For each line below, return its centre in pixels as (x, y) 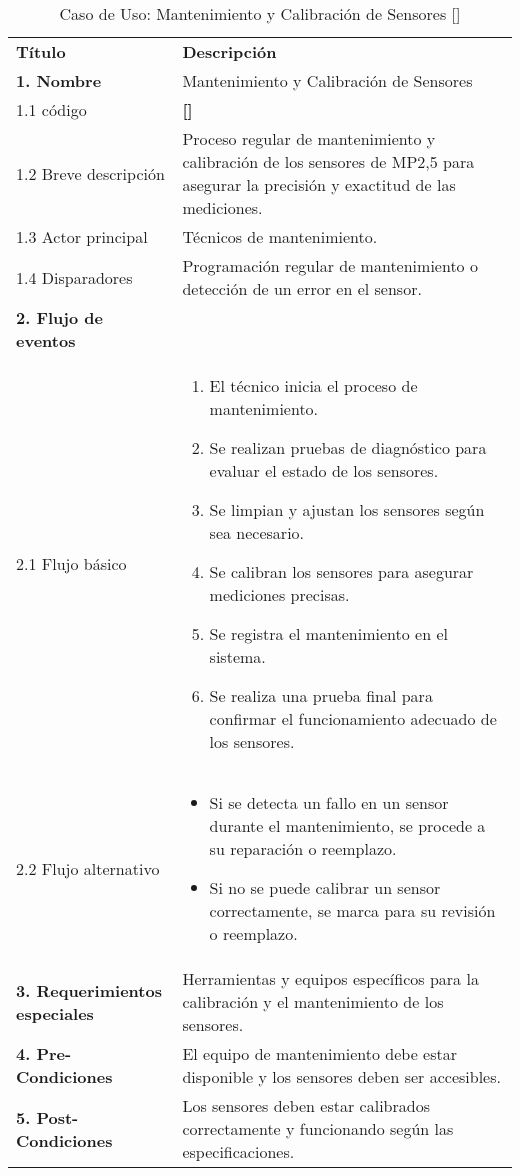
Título (41, 51)
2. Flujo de (59, 317)
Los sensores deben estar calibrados (306, 1105)
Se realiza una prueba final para (321, 695)
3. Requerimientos (89, 990)
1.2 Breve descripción (90, 173)
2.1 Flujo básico (71, 563)
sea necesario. (257, 532)
